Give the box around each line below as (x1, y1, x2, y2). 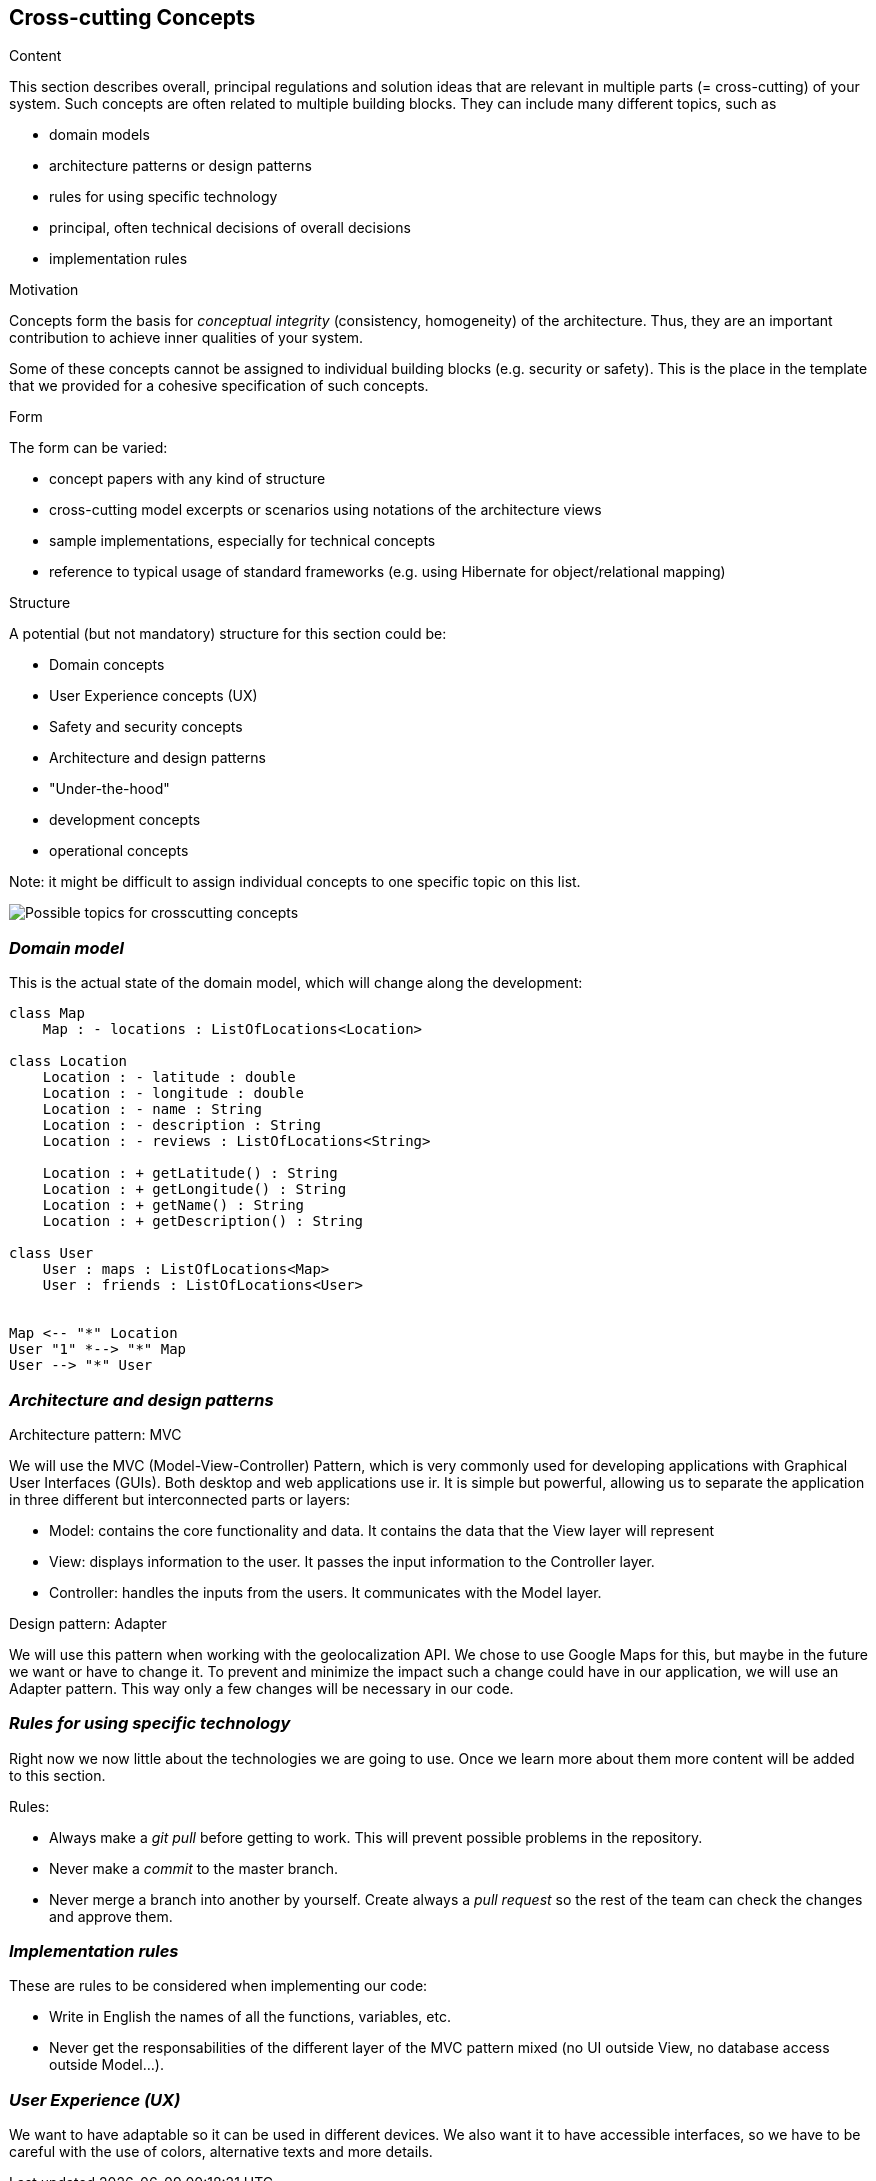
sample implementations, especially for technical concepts (49, 532, 436, 550)
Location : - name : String (42, 1101, 262, 1118)
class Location (9, 1053, 128, 1070)
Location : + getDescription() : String (42, 1213, 364, 1230)
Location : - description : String (42, 1117, 321, 1134)
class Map (9, 1005, 85, 1022)
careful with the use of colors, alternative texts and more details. (9, 2143, 433, 2161)
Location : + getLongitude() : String (42, 1181, 347, 1198)
